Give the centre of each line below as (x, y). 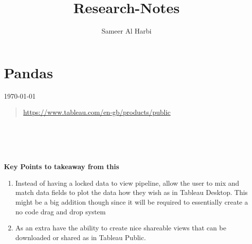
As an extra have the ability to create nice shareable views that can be (121, 228)
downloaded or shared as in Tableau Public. (81, 237)
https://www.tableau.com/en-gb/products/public (97, 112)
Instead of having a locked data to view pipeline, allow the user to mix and (127, 183)
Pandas (28, 72)
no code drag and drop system (61, 211)
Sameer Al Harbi (126, 31)
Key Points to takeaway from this (62, 166)
